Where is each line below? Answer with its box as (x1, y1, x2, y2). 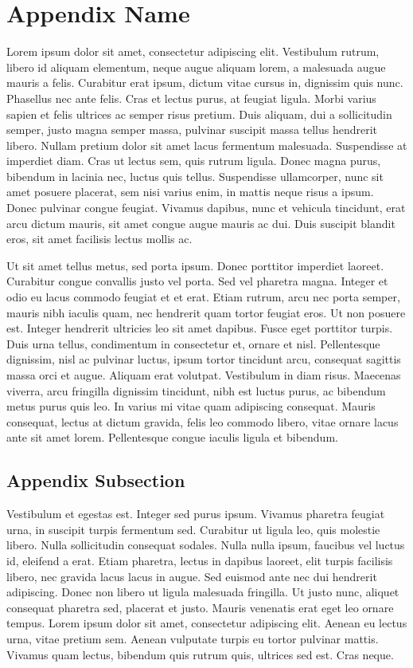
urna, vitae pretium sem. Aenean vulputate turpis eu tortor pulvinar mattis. (6, 630, 379, 646)
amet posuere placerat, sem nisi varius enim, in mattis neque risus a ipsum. (6, 183, 374, 200)
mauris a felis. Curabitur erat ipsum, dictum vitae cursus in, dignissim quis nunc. (6, 74, 403, 91)
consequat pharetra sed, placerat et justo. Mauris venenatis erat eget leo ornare (6, 599, 394, 615)
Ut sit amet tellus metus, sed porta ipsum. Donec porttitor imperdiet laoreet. (6, 257, 384, 273)
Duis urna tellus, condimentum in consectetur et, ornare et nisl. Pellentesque (6, 335, 380, 352)
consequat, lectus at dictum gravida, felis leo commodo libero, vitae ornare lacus (6, 413, 399, 430)
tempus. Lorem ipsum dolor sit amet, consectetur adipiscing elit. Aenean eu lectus (6, 615, 407, 631)
